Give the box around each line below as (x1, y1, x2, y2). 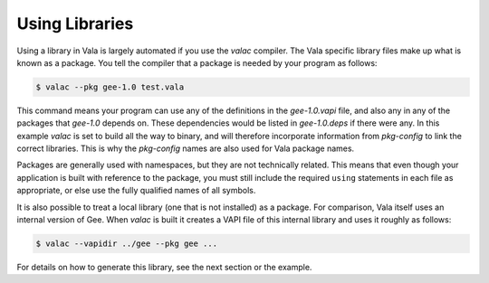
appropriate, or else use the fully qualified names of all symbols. (16, 185, 256, 196)
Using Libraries (16, 14, 134, 33)
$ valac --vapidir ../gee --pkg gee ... (35, 239, 217, 249)
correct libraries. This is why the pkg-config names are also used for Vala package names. (16, 143, 355, 154)
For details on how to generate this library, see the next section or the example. (16, 262, 312, 272)
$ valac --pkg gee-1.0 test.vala (35, 81, 185, 92)
